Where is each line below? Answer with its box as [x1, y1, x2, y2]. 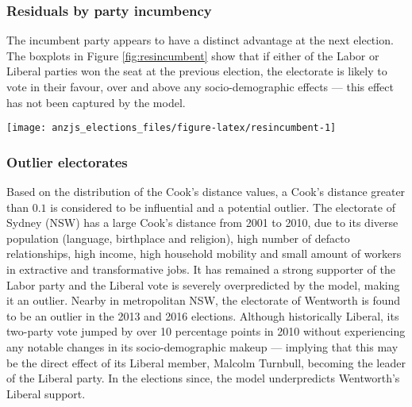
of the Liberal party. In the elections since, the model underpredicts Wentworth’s [6, 370, 400, 386]
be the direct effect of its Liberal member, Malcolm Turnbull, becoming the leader [6, 354, 406, 371]
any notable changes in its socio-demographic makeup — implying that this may [6, 339, 399, 355]
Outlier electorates [6, 152, 128, 171]
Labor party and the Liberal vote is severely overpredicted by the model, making [6, 276, 400, 293]
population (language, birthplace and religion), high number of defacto [6, 229, 350, 246]
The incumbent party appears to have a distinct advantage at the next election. [6, 32, 394, 48]
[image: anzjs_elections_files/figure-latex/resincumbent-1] [6, 122, 337, 134]
